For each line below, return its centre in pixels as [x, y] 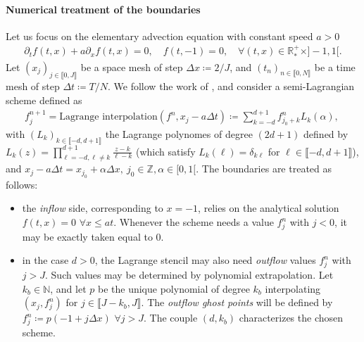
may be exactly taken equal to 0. [93, 236]
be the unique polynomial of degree [174, 288]
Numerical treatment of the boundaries [103, 9]
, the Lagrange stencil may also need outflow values [205, 260]
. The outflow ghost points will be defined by [237, 302]
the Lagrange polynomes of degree [179, 133]
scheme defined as [44, 100]
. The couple [171, 318]
